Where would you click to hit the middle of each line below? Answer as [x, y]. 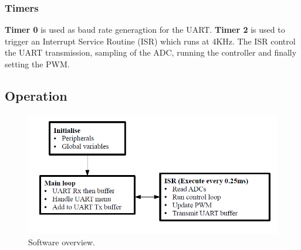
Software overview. [62, 242]
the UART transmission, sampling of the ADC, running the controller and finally [151, 52]
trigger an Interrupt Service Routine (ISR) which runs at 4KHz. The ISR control [150, 41]
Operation [36, 95]
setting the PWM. [37, 64]
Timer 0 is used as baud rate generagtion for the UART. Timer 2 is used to [145, 30]
